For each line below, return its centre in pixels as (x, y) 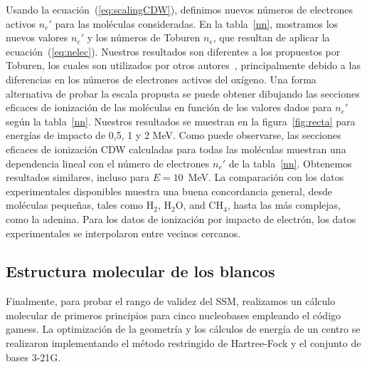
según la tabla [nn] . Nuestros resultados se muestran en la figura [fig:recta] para (181, 121)
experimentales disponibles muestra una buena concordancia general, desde (169, 191)
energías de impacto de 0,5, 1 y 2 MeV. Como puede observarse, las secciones (174, 135)
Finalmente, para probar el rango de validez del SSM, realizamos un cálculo (171, 301)
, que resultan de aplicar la (271, 37)
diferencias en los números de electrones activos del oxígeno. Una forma (161, 79)
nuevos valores (37, 37)
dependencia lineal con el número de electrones (108, 163)
